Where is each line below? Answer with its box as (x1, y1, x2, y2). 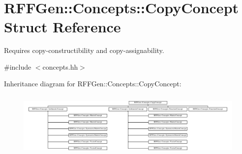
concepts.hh (42, 61, 78, 72)
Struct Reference (4, 17, 121, 37)
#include (4, 61, 31, 72)
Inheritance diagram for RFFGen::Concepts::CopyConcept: (4, 78, 181, 88)
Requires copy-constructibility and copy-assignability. (4, 45, 164, 55)
